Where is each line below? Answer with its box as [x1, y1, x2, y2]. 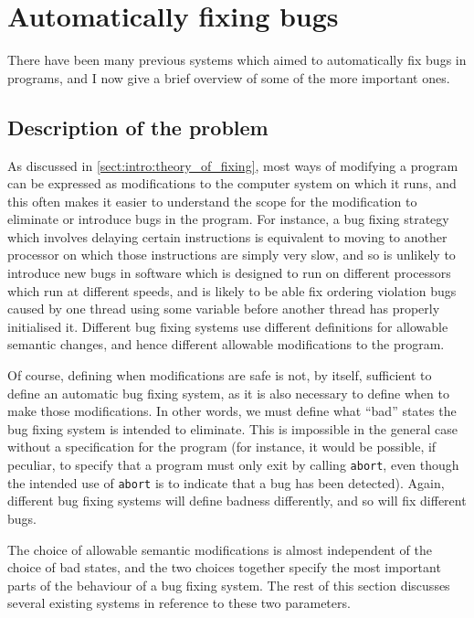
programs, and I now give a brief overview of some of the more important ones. [7, 68, 450, 87]
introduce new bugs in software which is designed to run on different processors [7, 263, 451, 282]
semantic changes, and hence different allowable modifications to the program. [7, 335, 445, 354]
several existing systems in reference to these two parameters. [7, 593, 351, 613]
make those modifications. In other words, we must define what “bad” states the [7, 401, 457, 421]
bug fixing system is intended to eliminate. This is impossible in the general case [7, 419, 458, 438]
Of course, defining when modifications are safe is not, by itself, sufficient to [7, 366, 432, 385]
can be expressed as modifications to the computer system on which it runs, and [7, 174, 457, 193]
